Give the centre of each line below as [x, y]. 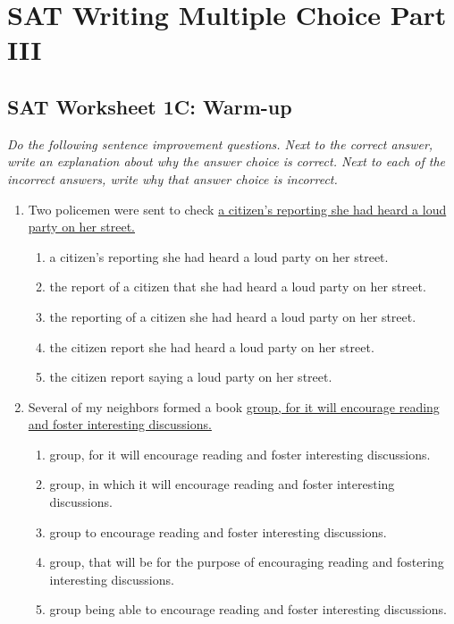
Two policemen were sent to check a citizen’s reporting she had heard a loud [237, 209]
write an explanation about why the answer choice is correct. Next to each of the [226, 161]
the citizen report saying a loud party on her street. [191, 377]
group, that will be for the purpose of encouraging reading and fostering [247, 562]
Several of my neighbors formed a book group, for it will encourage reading [234, 406]
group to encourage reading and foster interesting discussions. [218, 531]
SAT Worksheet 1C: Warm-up [150, 106]
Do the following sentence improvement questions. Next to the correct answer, [220, 143]
